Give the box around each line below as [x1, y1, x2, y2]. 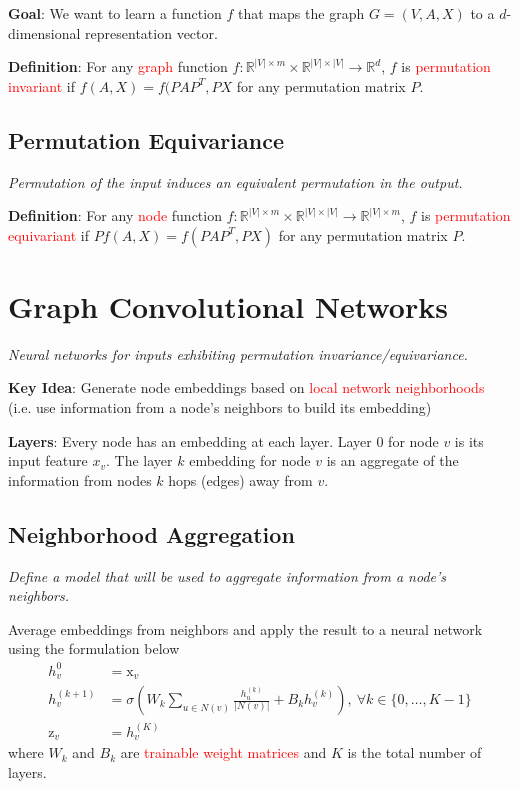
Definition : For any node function [8, 205, 222, 226]
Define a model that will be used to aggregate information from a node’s [8, 565, 447, 586]
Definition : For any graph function [8, 56, 228, 77]
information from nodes [8, 469, 152, 490]
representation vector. [85, 22, 218, 43]
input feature [8, 450, 88, 471]
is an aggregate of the [326, 450, 459, 471]
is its [454, 430, 484, 451]
